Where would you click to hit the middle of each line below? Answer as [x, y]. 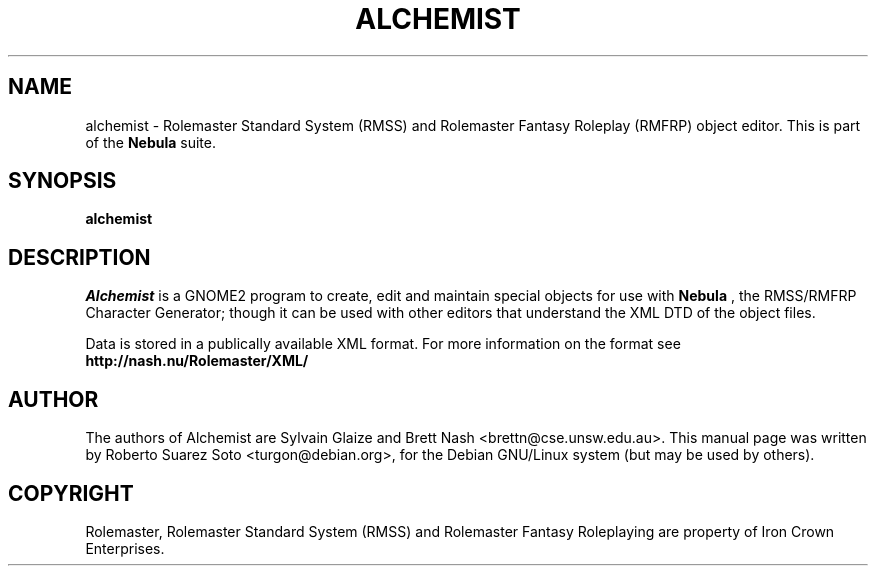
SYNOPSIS [62, 181]
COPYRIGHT [71, 493]
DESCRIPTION [79, 257]
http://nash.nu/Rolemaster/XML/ [197, 361]
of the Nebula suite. [150, 142]
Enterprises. [125, 548]
